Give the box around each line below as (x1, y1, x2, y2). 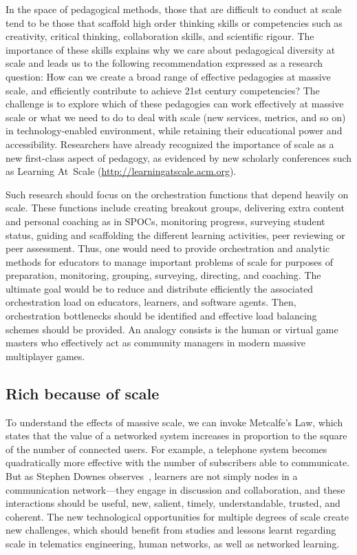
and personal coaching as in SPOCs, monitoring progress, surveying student (6, 213, 325, 228)
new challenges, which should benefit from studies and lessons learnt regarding (6, 523, 336, 537)
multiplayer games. (6, 348, 85, 363)
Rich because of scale (6, 382, 160, 404)
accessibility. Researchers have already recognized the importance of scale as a (6, 136, 334, 151)
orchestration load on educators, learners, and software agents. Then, (6, 295, 296, 309)
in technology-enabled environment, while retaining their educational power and (6, 123, 343, 138)
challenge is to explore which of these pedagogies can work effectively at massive (6, 96, 344, 111)
